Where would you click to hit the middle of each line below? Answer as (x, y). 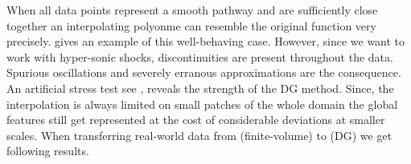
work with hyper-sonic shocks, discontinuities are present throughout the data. (200, 56)
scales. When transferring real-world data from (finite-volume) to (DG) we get (199, 135)
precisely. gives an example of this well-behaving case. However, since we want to (206, 41)
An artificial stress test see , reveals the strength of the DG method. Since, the (200, 88)
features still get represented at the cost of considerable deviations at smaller (196, 120)
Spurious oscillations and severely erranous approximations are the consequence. (204, 72)
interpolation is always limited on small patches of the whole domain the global (202, 104)
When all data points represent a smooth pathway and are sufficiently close (192, 10)
